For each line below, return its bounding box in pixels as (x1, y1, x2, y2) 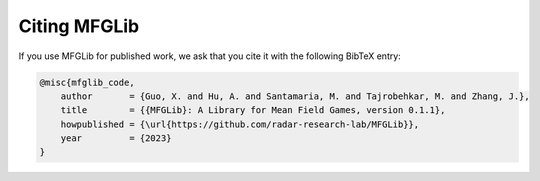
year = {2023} (60, 133, 172, 144)
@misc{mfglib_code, (39, 76, 135, 88)
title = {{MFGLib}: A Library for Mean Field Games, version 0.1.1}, (60, 105, 446, 116)
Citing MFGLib (18, 15, 140, 37)
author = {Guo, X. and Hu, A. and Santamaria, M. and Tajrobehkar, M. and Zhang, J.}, (60, 90, 530, 102)
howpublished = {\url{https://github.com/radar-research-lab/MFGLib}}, (60, 118, 420, 130)
